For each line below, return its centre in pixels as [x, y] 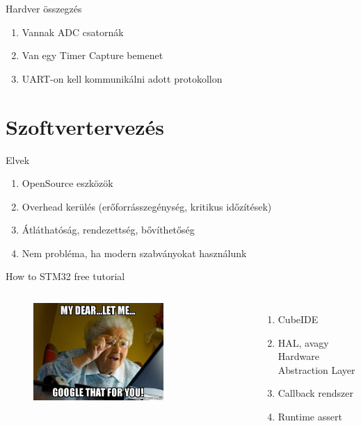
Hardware [298, 356]
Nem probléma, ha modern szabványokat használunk [134, 253]
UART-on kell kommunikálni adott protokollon [122, 78]
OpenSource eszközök [67, 183]
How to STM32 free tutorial [65, 276]
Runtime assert [310, 417]
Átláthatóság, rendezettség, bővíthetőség [108, 230]
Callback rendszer [316, 393]
